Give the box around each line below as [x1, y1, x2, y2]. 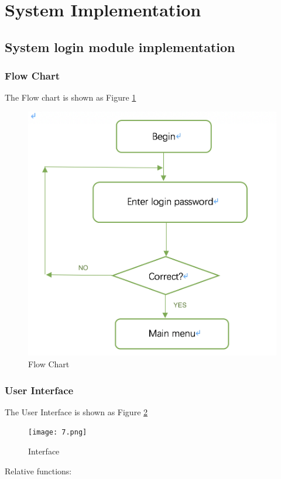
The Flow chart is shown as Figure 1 [5, 91, 136, 104]
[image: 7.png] [28, 428, 87, 437]
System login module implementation [5, 37, 235, 56]
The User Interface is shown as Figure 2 [5, 405, 148, 418]
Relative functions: [5, 464, 72, 477]
